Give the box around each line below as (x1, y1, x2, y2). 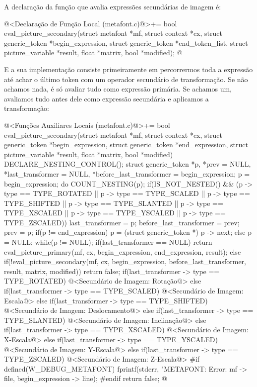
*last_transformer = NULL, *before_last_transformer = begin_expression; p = (4, 168, 250, 179)
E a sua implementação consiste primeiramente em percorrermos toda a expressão (4, 64, 253, 74)
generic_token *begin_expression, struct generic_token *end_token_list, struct (4, 37, 248, 48)
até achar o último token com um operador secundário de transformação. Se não (4, 74, 248, 84)
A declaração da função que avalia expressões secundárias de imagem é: (4, 1, 221, 11)
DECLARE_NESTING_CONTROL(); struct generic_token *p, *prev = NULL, (4, 159, 251, 169)
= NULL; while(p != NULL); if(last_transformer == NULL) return (4, 237, 212, 247)
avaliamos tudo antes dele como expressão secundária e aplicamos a (4, 93, 209, 103)
